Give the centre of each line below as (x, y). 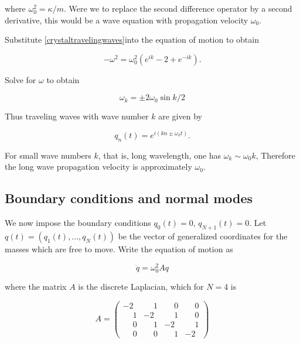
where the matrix (36, 286)
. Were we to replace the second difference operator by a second (178, 8)
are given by (180, 116)
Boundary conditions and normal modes (129, 198)
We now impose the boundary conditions (78, 223)
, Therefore (276, 155)
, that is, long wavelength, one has (160, 155)
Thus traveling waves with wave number (77, 116)
